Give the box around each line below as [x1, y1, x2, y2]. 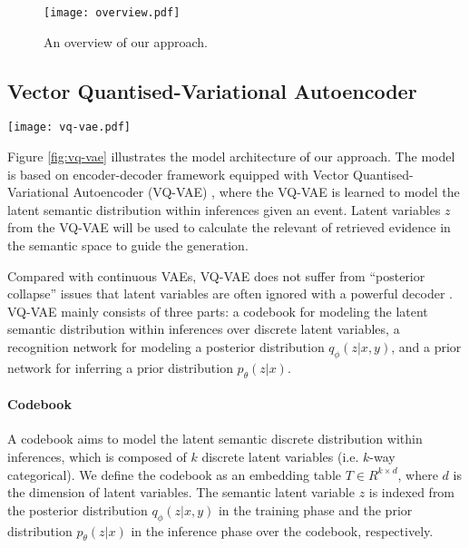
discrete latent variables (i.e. [201, 447, 359, 466]
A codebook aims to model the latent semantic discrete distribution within [7, 429, 423, 448]
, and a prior [391, 338, 462, 357]
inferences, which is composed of [7, 447, 187, 466]
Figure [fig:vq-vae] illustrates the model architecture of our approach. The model [7, 147, 455, 166]
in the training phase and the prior [218, 500, 413, 519]
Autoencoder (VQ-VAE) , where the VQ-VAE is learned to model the [73, 182, 460, 201]
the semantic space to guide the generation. [7, 236, 249, 255]
